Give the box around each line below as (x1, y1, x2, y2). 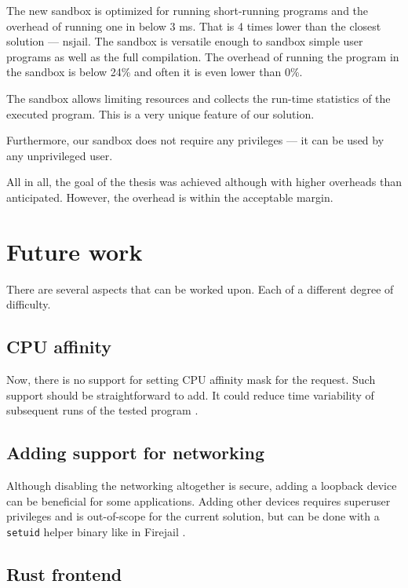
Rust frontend (6, 561, 122, 586)
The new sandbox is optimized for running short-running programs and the (6, 2, 369, 18)
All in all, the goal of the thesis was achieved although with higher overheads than (6, 173, 402, 190)
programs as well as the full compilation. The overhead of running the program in (6, 48, 399, 64)
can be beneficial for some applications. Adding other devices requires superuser (6, 492, 391, 509)
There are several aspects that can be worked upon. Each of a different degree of (6, 280, 394, 297)
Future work (6, 235, 143, 267)
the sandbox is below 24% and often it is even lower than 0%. (6, 64, 303, 80)
